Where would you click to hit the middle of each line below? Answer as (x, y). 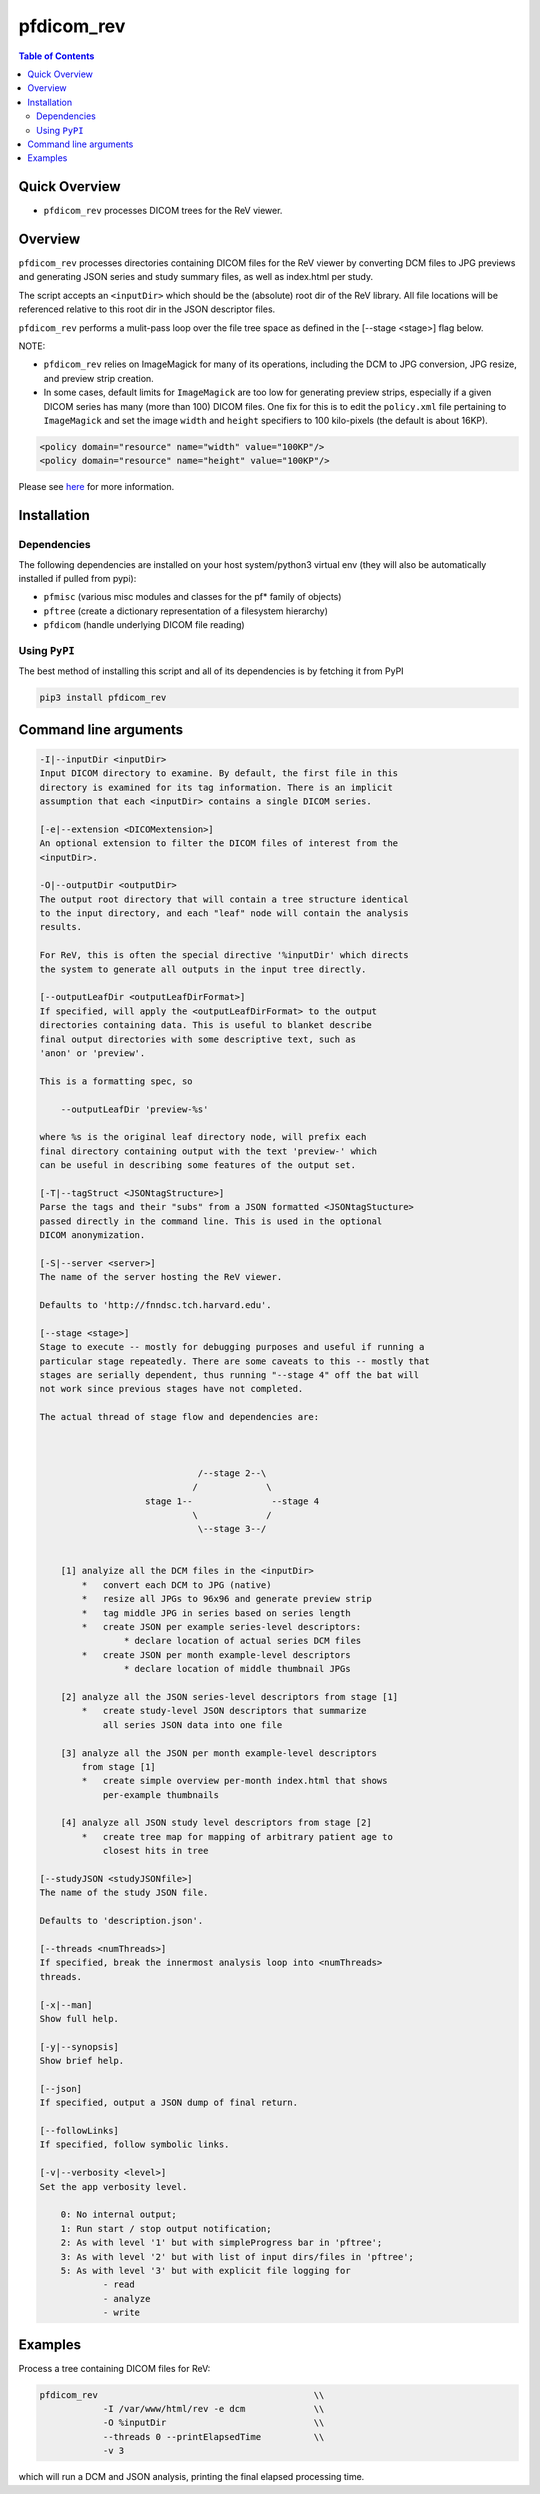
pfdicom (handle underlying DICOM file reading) (144, 625)
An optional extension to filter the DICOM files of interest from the (219, 843)
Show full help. (79, 2018)
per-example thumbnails (161, 1794)
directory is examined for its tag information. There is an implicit (216, 787)
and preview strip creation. (98, 378)
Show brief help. (82, 2061)
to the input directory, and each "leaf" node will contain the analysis (224, 913)
